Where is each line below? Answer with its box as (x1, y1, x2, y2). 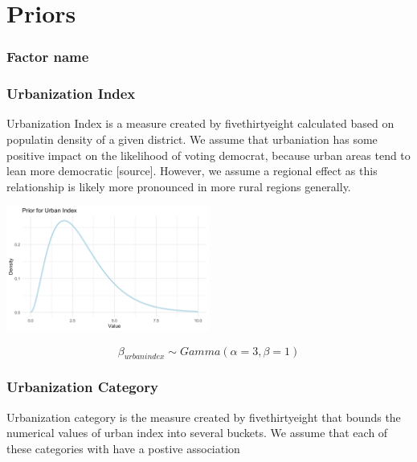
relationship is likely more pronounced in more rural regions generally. (6, 178, 351, 194)
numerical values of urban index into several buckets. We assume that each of (6, 424, 388, 441)
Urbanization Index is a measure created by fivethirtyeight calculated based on (6, 115, 395, 132)
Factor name (6, 47, 89, 67)
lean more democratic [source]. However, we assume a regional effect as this (6, 162, 378, 179)
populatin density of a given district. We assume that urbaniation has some (6, 131, 378, 148)
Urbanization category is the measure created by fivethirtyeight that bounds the (6, 408, 401, 425)
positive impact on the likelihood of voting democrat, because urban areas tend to (6, 146, 411, 163)
